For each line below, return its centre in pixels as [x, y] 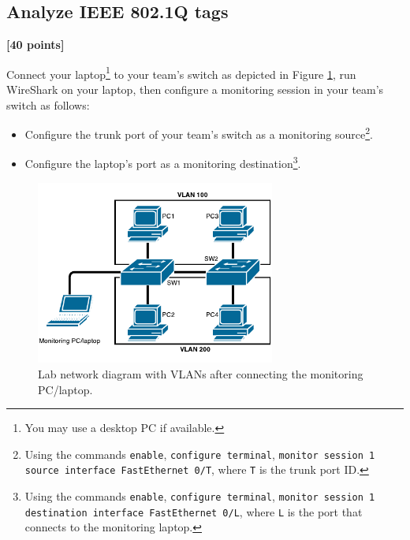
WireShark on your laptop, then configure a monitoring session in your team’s [195, 89]
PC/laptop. [65, 389]
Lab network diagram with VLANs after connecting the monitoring [201, 373]
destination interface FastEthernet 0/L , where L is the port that [194, 511]
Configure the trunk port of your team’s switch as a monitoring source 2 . [199, 133]
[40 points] [35, 45]
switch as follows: [48, 104]
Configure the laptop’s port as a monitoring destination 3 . [163, 162]
